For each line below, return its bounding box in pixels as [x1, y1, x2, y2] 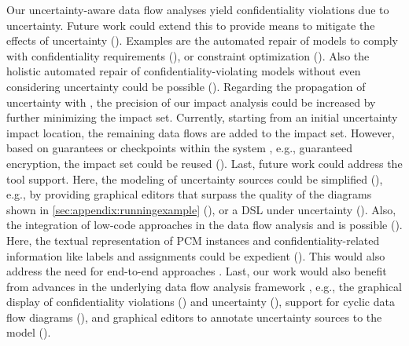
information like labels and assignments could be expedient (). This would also [6, 247, 385, 264]
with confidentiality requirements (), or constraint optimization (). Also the [6, 47, 370, 64]
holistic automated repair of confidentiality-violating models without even [6, 63, 361, 79]
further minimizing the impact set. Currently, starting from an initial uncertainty [6, 109, 398, 126]
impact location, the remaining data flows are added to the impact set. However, [6, 124, 395, 140]
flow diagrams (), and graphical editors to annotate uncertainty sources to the [6, 308, 382, 325]
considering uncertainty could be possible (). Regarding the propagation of [6, 78, 366, 94]
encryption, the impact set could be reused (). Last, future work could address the [6, 155, 403, 171]
